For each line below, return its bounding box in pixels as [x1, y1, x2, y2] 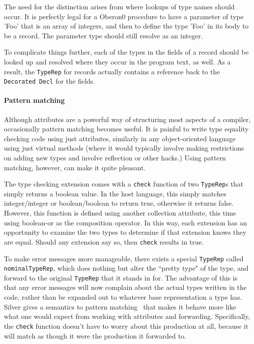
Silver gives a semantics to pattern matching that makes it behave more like [4, 301, 236, 312]
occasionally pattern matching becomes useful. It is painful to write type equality [4, 124, 249, 134]
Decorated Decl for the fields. [4, 76, 95, 86]
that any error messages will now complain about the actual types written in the [4, 282, 247, 292]
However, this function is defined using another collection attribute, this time [4, 208, 236, 218]
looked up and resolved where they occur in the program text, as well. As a [4, 56, 231, 66]
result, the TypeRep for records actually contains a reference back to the [4, 66, 220, 76]
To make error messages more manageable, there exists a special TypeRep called [4, 253, 244, 263]
